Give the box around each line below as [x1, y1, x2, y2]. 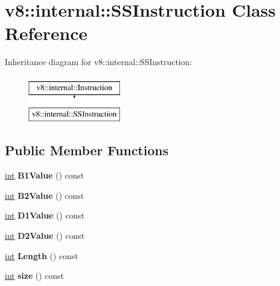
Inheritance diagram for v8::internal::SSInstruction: [5, 56, 192, 68]
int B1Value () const [5, 169, 84, 182]
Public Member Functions [5, 141, 168, 159]
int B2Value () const [5, 189, 84, 201]
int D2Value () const [5, 229, 85, 242]
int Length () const [5, 249, 78, 262]
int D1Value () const [5, 209, 85, 222]
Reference [5, 21, 88, 45]
